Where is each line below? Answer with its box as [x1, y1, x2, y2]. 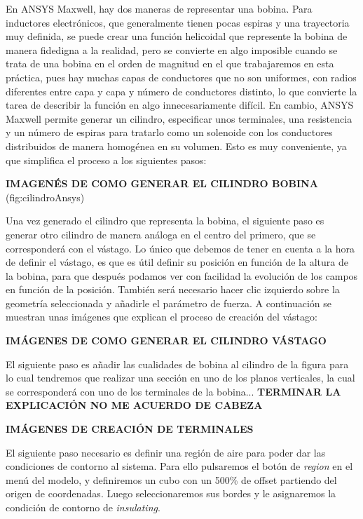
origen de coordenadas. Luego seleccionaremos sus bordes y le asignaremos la [6, 486, 336, 501]
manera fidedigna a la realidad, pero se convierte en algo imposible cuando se [6, 42, 338, 57]
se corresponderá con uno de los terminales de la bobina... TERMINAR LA [6, 384, 341, 398]
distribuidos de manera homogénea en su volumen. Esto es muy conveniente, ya [6, 138, 347, 153]
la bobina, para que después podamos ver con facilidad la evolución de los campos [6, 268, 358, 283]
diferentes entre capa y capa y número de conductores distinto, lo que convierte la [6, 83, 357, 98]
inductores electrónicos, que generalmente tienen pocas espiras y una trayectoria [6, 15, 350, 29]
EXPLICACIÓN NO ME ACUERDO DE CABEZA [6, 398, 263, 412]
